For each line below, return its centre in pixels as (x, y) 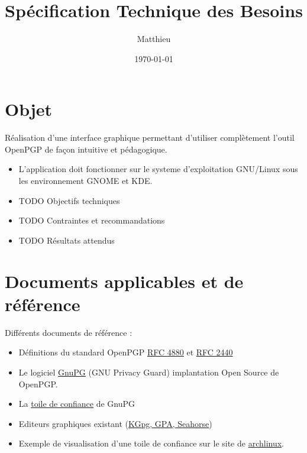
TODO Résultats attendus (67, 240)
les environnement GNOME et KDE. (85, 181)
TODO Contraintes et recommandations (92, 220)
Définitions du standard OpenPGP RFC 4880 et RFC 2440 (126, 352)
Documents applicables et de (124, 281)
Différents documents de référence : (69, 332)
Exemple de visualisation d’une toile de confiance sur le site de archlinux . (151, 443)
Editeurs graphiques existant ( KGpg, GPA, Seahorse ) (115, 423)
